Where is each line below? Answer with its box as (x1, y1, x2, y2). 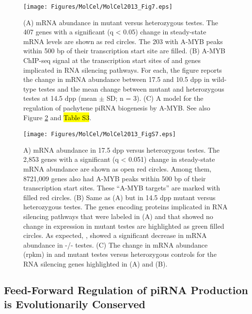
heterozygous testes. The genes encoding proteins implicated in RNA (23, 202, 228, 212)
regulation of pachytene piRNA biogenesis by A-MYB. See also (23, 103, 210, 112)
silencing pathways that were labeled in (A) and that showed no (23, 211, 213, 221)
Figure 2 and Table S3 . (23, 112, 92, 122)
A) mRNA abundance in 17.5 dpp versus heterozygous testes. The (23, 144, 220, 155)
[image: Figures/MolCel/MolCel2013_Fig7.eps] (23, 3, 173, 10)
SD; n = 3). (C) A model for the (107, 93, 204, 103)
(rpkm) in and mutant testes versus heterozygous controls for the (23, 249, 217, 259)
